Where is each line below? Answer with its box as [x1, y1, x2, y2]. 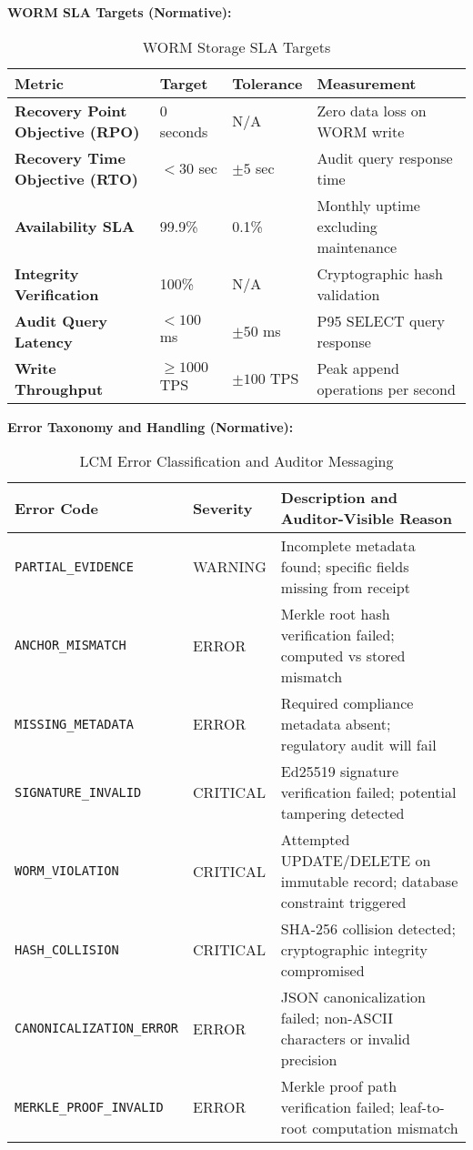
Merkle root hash [280, 603, 390, 625]
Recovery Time [15, 146, 126, 168]
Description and [280, 487, 398, 509]
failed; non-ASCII [280, 1007, 393, 1029]
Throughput [15, 378, 104, 399]
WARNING [193, 556, 267, 578]
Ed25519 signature [280, 761, 399, 782]
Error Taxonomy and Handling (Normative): [7, 417, 294, 436]
